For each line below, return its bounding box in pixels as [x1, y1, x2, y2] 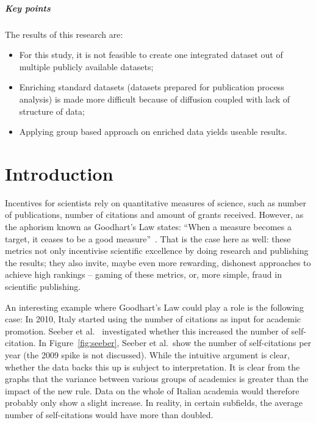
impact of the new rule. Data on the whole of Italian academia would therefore [5, 384, 300, 397]
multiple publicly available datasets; [19, 60, 154, 73]
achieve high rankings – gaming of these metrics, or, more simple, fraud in [5, 268, 282, 281]
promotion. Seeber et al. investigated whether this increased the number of [5, 324, 289, 337]
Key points [5, 1, 51, 14]
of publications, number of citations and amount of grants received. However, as [5, 208, 304, 221]
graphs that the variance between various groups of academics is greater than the [5, 372, 309, 385]
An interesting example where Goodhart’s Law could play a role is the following [5, 300, 304, 313]
